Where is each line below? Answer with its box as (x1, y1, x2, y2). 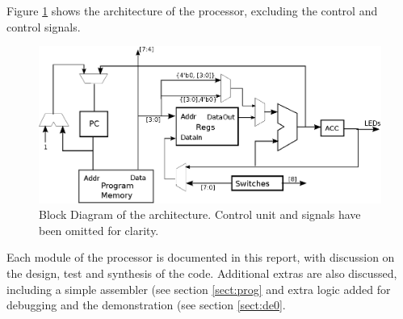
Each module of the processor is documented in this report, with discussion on (6, 249, 395, 266)
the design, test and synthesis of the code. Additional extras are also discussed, (6, 264, 397, 281)
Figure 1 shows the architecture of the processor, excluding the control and (6, 2, 378, 19)
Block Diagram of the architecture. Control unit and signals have (39, 206, 361, 223)
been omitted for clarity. (39, 221, 159, 238)
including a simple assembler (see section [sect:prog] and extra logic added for (6, 280, 391, 297)
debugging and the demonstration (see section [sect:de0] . (6, 296, 286, 313)
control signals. (6, 18, 81, 35)
